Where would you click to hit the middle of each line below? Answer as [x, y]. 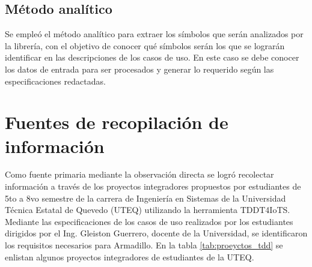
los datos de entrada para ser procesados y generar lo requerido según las [139, 69]
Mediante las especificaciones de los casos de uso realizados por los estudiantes [149, 221]
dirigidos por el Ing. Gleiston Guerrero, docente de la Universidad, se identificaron [156, 233]
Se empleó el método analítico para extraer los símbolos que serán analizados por [154, 34]
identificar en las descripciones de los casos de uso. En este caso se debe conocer [152, 57]
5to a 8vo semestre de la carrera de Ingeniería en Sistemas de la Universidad [145, 198]
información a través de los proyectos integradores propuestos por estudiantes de [153, 186]
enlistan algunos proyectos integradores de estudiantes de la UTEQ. [130, 256]
